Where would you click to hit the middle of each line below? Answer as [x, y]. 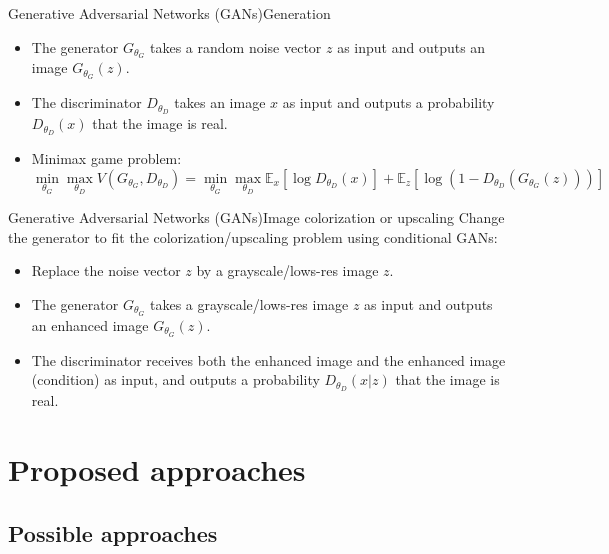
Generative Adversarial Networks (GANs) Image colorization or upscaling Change [256, 217]
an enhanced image [90, 324]
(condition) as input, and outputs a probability [175, 379]
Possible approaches [113, 532]
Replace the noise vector [106, 270]
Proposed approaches [157, 468]
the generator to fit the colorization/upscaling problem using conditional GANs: [253, 236]
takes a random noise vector [236, 46]
